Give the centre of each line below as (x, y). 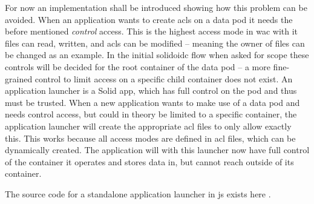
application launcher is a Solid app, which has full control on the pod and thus (151, 90)
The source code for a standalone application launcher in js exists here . (138, 193)
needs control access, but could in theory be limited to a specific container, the (151, 114)
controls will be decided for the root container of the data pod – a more (138, 66)
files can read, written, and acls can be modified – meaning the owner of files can (155, 43)
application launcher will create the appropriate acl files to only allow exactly (148, 126)
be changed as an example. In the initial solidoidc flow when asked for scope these (157, 55)
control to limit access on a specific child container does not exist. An (164, 78)
